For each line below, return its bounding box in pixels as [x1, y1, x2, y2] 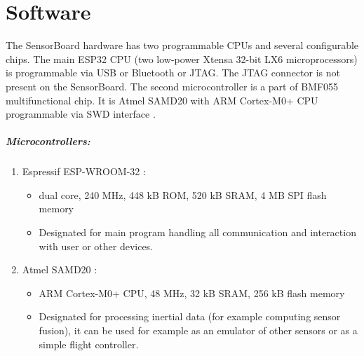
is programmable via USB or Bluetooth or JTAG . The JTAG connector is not [6, 65, 340, 80]
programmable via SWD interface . [6, 107, 156, 121]
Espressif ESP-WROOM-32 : [22, 164, 146, 179]
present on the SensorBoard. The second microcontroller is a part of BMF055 [6, 78, 339, 93]
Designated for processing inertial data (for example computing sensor [39, 309, 341, 324]
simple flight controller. [39, 336, 139, 351]
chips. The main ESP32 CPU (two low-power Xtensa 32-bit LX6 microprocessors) [6, 51, 358, 66]
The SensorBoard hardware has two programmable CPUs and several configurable [6, 38, 359, 53]
